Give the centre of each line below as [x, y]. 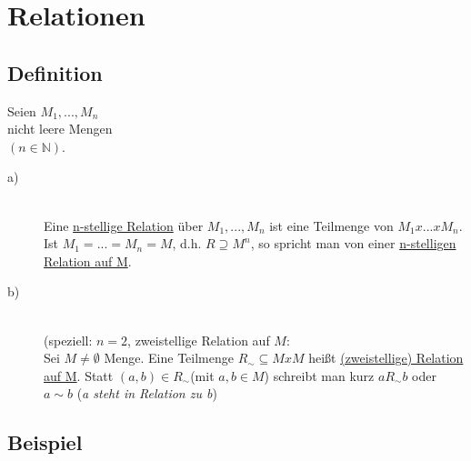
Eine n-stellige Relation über [124, 225]
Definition [55, 72]
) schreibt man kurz [319, 375]
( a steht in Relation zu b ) [147, 393]
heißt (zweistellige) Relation [386, 358]
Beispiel [45, 442]
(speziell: [68, 340]
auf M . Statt [79, 375]
